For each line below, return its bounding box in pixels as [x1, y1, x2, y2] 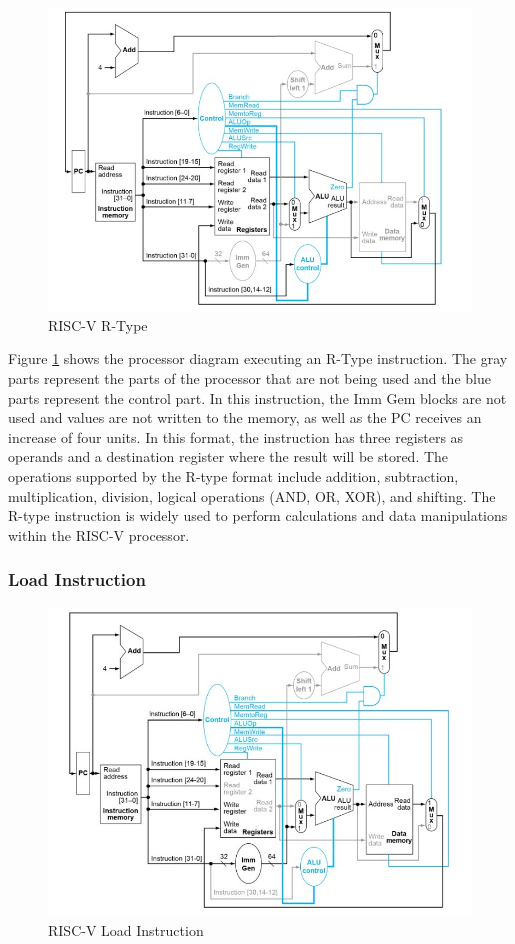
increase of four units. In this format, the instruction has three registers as [8, 426, 464, 447]
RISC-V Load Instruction [48, 920, 204, 941]
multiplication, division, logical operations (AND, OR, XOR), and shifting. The [8, 485, 496, 506]
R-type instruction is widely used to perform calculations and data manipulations [8, 505, 508, 526]
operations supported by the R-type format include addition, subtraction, [8, 465, 459, 486]
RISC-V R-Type [48, 314, 148, 335]
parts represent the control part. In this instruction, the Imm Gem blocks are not [8, 387, 507, 408]
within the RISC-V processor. [8, 524, 190, 545]
